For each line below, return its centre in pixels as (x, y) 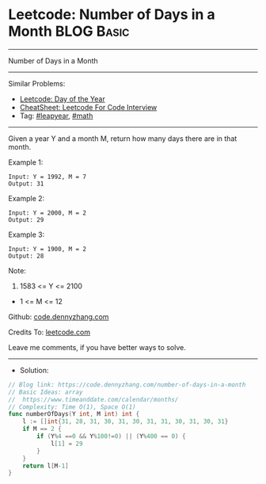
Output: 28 (26, 256)
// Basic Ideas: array (46, 392)
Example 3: (27, 234)
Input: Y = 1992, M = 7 (47, 177)
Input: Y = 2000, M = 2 (47, 213)
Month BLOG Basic (69, 31)
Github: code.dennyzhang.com (59, 316)
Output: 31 (26, 184)
